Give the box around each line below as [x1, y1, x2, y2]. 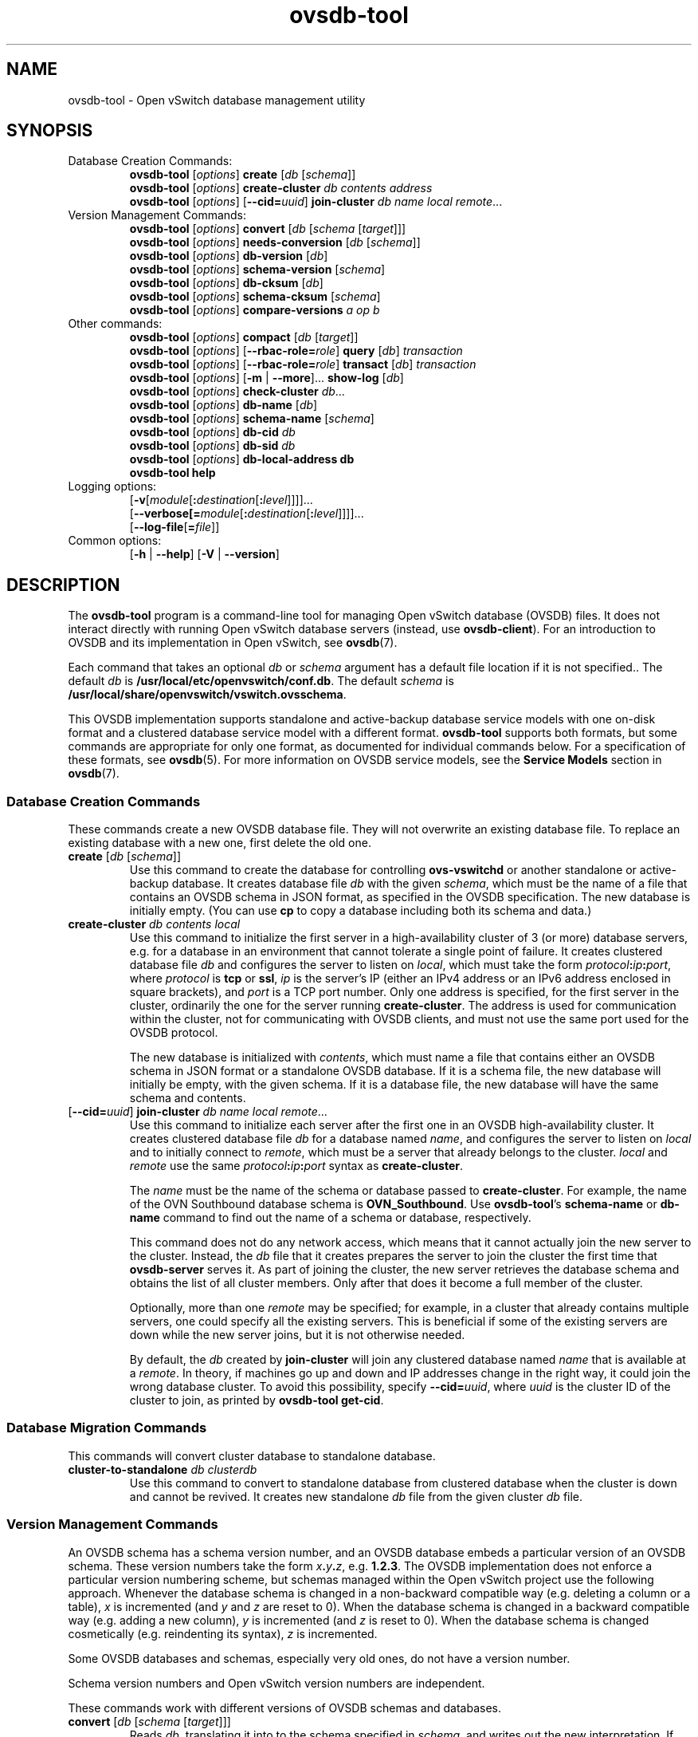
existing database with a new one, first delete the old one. [68, 836, 371, 850]
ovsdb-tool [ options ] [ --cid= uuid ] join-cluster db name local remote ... [129, 195, 503, 209]
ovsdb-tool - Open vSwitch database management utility [68, 93, 366, 107]
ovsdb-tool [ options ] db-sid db [129, 439, 296, 453]
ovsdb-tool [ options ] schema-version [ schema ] [129, 262, 386, 277]
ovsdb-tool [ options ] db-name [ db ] [129, 398, 318, 412]
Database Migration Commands [6, 1420, 207, 1436]
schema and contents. [129, 1091, 246, 1105]
